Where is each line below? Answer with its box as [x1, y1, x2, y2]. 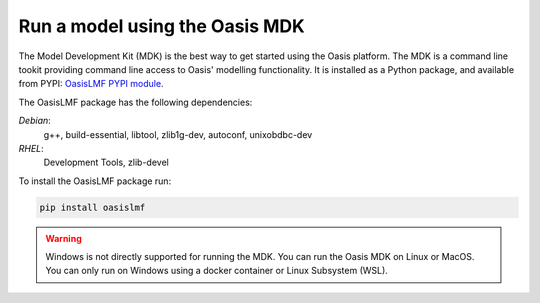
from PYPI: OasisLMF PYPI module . [18, 78, 164, 90]
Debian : [18, 115, 52, 127]
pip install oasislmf [39, 201, 146, 213]
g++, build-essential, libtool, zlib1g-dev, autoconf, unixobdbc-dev [43, 128, 313, 140]
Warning [45, 232, 82, 244]
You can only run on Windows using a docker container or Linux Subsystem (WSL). [45, 265, 389, 277]
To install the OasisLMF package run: [18, 175, 172, 187]
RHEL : [18, 142, 44, 154]
